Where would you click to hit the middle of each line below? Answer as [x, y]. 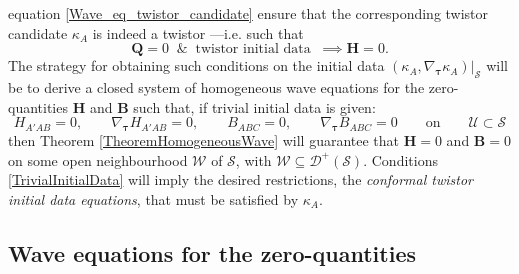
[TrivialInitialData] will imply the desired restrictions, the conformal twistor [241, 179]
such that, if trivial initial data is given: [254, 106]
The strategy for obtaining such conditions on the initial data [196, 65]
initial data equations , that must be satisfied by [153, 198]
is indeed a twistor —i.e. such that [198, 32]
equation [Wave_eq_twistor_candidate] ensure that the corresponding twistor [248, 13]
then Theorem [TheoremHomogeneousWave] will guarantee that [204, 139]
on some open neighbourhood [98, 159]
